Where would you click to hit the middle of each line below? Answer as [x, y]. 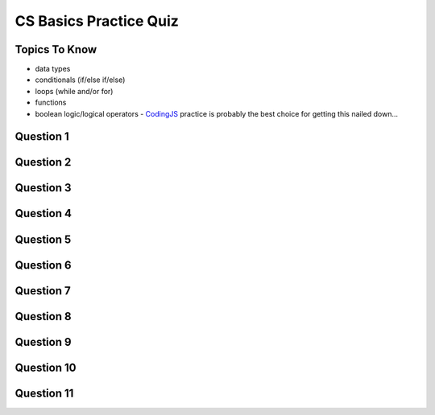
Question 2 [43, 162]
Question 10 [46, 367]
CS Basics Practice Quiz [97, 21]
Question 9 [43, 342]
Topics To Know [56, 49]
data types [53, 69]
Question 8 [43, 316]
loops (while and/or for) [74, 91]
